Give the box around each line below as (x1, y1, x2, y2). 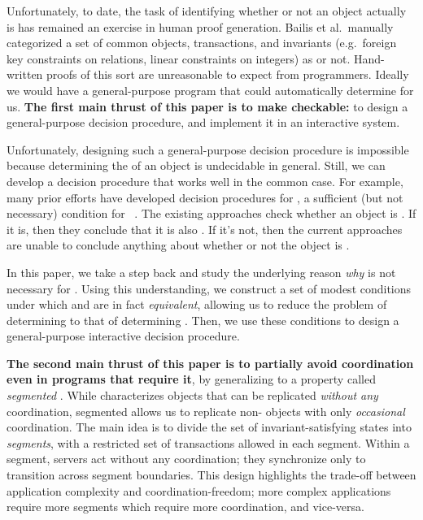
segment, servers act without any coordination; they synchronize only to (7, 450, 366, 467)
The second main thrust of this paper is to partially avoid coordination (7, 354, 414, 371)
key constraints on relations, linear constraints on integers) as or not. (7, 50, 351, 67)
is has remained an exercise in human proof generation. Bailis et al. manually (7, 18, 394, 35)
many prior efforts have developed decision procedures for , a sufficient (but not (7, 188, 403, 206)
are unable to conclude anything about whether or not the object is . (7, 236, 350, 253)
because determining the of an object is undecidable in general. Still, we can (7, 157, 386, 174)
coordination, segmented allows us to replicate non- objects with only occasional (7, 402, 405, 419)
